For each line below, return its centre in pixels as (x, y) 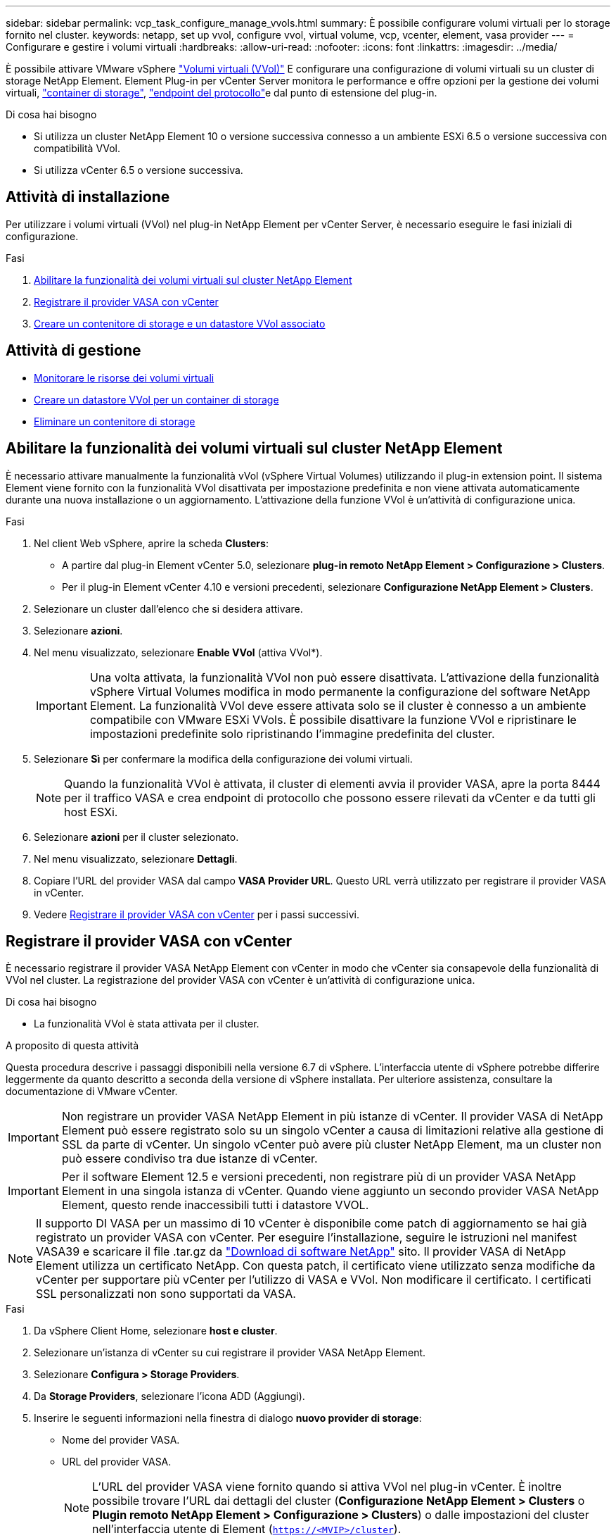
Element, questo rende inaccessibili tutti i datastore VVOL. (215, 1205)
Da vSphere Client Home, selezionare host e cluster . (156, 1331)
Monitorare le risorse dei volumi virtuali (124, 377)
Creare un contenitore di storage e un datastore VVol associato (180, 323)
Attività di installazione (88, 197)
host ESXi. (91, 812)
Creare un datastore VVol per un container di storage (156, 399)
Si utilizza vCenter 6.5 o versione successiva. (139, 170)
